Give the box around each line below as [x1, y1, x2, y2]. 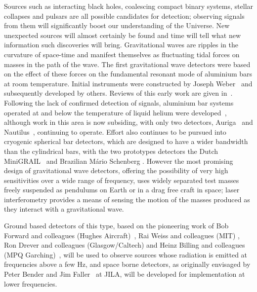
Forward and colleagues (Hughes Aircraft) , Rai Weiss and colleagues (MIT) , [4, 230, 240, 240]
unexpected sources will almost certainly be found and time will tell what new [4, 30, 241, 40]
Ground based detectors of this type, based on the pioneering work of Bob [4, 220, 229, 231]
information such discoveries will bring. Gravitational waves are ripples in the [4, 39, 239, 50]
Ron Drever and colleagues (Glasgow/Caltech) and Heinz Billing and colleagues [4, 240, 245, 250]
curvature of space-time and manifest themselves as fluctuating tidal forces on [4, 49, 240, 59]
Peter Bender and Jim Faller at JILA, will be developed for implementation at [4, 269, 245, 279]
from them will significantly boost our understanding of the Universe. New [4, 20, 230, 31]
